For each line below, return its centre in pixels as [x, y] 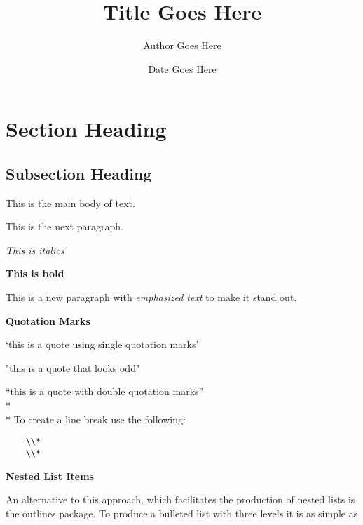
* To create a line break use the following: [96, 419]
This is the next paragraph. [64, 226]
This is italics [35, 250]
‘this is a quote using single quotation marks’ [102, 344]
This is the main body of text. [70, 202]
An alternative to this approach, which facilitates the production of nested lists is [180, 499]
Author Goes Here [182, 45]
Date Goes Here [182, 68]
